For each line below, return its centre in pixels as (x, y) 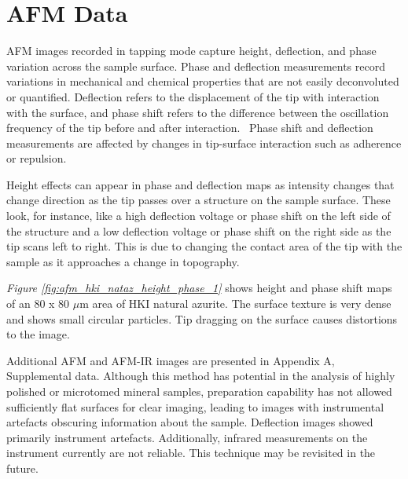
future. (22, 468)
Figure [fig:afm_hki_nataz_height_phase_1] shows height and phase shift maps (199, 288)
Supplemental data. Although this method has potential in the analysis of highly (201, 376)
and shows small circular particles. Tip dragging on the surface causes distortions (202, 318)
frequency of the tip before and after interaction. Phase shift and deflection (190, 128)
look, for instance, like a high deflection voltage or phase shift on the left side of (198, 216)
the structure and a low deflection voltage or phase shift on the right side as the (199, 230)
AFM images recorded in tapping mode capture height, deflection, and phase (191, 51)
